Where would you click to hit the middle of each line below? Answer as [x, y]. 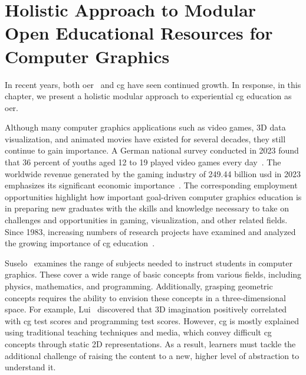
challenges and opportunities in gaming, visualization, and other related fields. [146, 220]
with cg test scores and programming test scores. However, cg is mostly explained [152, 320]
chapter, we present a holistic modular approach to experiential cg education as [148, 96]
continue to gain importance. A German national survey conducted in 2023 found [152, 150]
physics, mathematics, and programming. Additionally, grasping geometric [139, 286]
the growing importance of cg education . [80, 243]
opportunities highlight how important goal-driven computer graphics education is [153, 196]
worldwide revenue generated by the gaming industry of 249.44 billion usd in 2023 [153, 173]
